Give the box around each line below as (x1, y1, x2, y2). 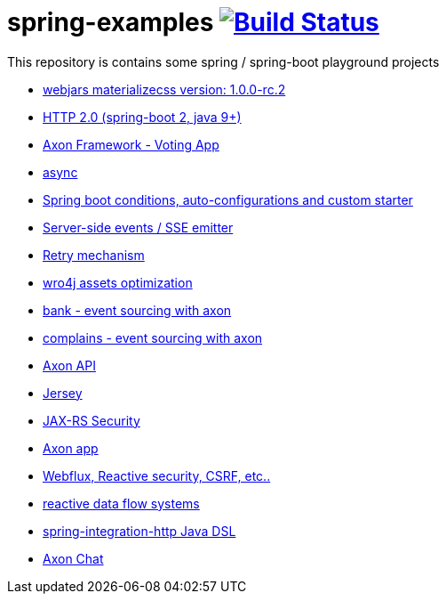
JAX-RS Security (43, 412, 140, 428)
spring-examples (7, 7, 214, 37)
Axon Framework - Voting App (43, 136, 219, 152)
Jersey (43, 385, 83, 401)
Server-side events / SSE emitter (43, 219, 234, 235)
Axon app (43, 440, 99, 456)
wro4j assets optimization (43, 274, 193, 290)
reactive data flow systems (43, 495, 200, 511)
